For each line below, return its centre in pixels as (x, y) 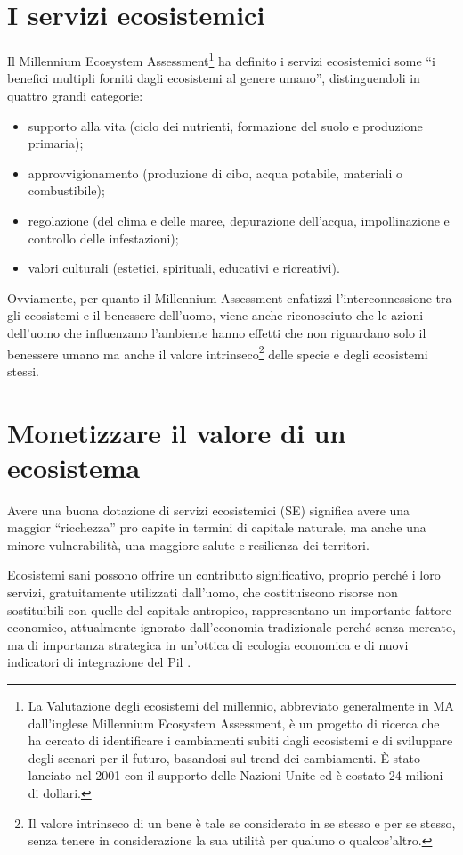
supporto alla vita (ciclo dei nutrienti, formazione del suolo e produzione (225, 125)
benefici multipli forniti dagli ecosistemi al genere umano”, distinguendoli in (214, 78)
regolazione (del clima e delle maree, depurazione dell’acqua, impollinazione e (239, 220)
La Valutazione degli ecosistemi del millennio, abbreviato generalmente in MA (241, 705)
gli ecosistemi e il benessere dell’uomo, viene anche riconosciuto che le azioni (215, 315)
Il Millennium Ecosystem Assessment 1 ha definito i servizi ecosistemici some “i (221, 59)
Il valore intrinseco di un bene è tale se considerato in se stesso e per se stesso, (242, 822)
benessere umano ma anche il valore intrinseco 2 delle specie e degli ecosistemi (218, 352)
